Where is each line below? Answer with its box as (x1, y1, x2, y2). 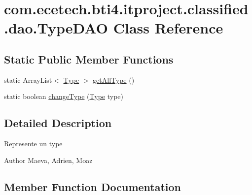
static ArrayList (4, 74, 52, 85)
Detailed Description (4, 115, 112, 130)
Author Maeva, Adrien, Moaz (4, 155, 93, 165)
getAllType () (93, 74, 135, 85)
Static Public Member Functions (4, 51, 174, 66)
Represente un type (4, 138, 63, 149)
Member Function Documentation (4, 179, 181, 194)
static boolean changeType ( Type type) (4, 91, 123, 101)
